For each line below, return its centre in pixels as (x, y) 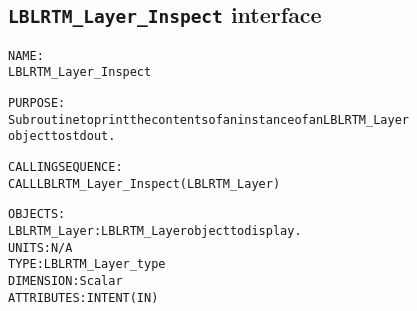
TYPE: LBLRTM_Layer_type (87, 264)
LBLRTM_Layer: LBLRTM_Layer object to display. (155, 231)
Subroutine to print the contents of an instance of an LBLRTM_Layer (208, 119)
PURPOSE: (37, 103)
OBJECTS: (37, 214)
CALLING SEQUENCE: (65, 167)
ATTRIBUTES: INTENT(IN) (83, 297)
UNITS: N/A (40, 247)
